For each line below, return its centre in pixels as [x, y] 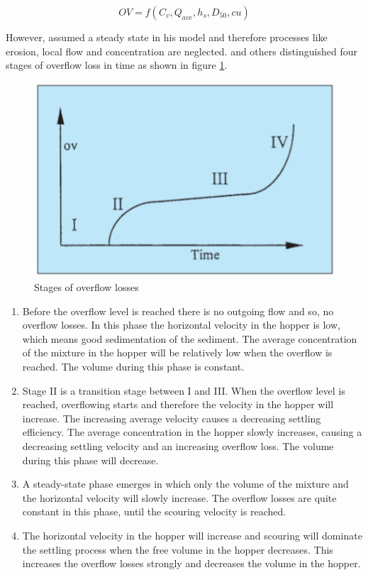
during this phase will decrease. [90, 460]
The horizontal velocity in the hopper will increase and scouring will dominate [192, 536]
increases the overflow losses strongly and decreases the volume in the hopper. [191, 563]
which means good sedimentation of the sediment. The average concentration [190, 338]
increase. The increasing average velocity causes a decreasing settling [172, 418]
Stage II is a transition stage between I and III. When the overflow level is [184, 390]
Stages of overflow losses [87, 287]
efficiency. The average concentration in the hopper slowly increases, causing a [192, 432]
